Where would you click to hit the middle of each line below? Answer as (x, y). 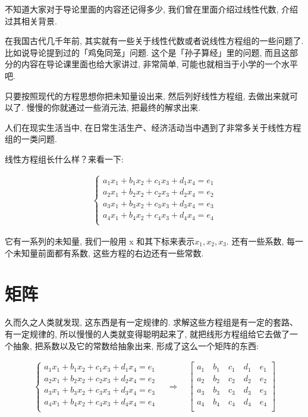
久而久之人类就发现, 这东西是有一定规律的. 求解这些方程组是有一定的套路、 (152, 322)
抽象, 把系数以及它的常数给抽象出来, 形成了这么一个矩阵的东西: (136, 345)
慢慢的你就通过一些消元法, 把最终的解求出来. (113, 107)
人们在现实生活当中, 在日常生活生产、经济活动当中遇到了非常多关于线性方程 (153, 127)
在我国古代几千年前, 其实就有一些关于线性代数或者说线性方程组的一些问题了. (154, 41)
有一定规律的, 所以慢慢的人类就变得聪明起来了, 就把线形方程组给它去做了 (147, 333)
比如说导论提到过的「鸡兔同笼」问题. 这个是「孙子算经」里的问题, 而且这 (147, 52)
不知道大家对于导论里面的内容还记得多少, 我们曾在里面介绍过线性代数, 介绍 (152, 9)
